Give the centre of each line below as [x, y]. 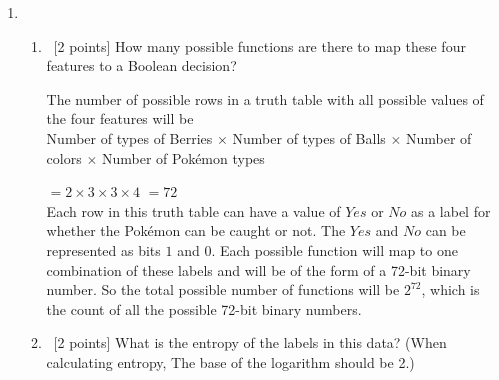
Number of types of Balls [309, 137]
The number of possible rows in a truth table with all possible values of [265, 98]
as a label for [450, 210]
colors [64, 157]
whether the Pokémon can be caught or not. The [196, 230]
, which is [450, 289]
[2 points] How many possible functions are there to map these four [259, 45]
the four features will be [120, 118]
